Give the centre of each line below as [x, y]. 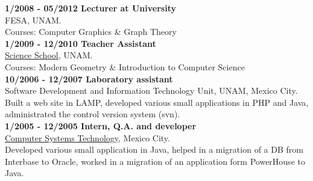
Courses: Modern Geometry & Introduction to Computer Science [125, 66]
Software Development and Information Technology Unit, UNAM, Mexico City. [151, 91]
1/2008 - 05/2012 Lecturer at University [90, 8]
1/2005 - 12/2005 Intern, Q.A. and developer [101, 125]
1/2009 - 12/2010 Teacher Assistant [81, 43]
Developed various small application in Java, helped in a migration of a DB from [154, 149]
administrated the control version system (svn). [93, 114]
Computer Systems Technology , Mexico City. [87, 137]
